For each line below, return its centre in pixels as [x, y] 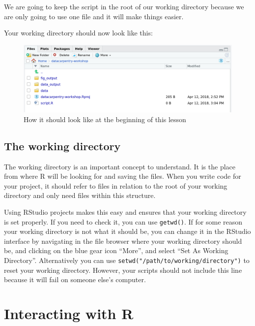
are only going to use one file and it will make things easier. [94, 16]
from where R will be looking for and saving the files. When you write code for [123, 176]
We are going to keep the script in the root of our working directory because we [124, 6]
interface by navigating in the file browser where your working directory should [123, 241]
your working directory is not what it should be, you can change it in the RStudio [127, 231]
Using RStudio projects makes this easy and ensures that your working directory [125, 212]
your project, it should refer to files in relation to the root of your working [116, 185]
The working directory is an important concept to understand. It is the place [120, 166]
